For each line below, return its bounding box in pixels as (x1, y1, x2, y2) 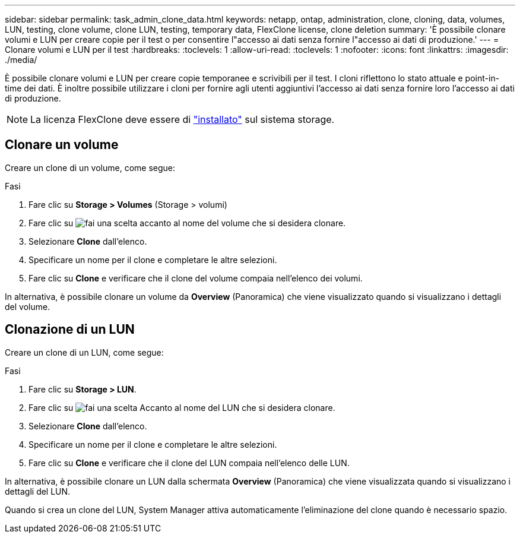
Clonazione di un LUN (5, 322, 135, 337)
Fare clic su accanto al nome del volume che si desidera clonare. (28, 217, 346, 228)
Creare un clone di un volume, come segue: (5, 162, 176, 173)
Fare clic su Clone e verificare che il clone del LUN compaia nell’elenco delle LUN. (28, 457, 350, 468)
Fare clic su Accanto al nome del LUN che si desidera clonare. (28, 402, 335, 413)
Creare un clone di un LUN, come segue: (5, 347, 164, 357)
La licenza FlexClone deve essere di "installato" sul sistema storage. (30, 113, 335, 125)
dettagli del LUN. (5, 486, 71, 496)
